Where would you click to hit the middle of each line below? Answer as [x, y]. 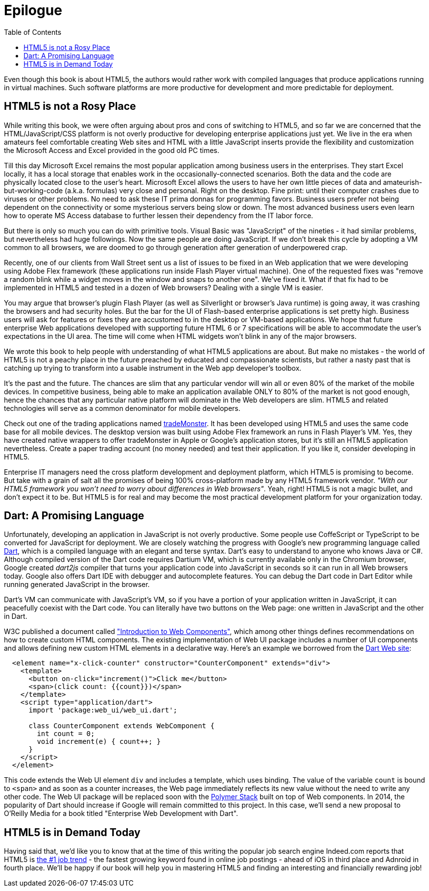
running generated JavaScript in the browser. [77, 585]
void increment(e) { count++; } [99, 742]
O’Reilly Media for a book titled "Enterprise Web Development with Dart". [121, 814]
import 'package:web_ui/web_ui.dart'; [103, 710]
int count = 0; [66, 734]
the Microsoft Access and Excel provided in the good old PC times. [112, 150]
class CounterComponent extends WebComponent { [121, 726]
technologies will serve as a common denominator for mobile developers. [122, 408]
